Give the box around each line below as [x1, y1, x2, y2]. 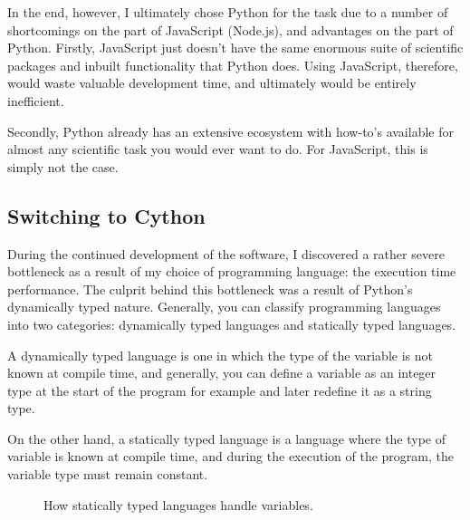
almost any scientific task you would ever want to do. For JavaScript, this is [7, 140, 428, 159]
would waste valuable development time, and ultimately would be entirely [7, 73, 417, 92]
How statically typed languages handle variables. [43, 495, 313, 514]
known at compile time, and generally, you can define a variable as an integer [7, 363, 436, 382]
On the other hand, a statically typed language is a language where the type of [7, 429, 446, 448]
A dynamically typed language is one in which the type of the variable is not [7, 345, 433, 364]
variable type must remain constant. [7, 465, 208, 484]
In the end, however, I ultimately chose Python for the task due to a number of [7, 3, 448, 21]
